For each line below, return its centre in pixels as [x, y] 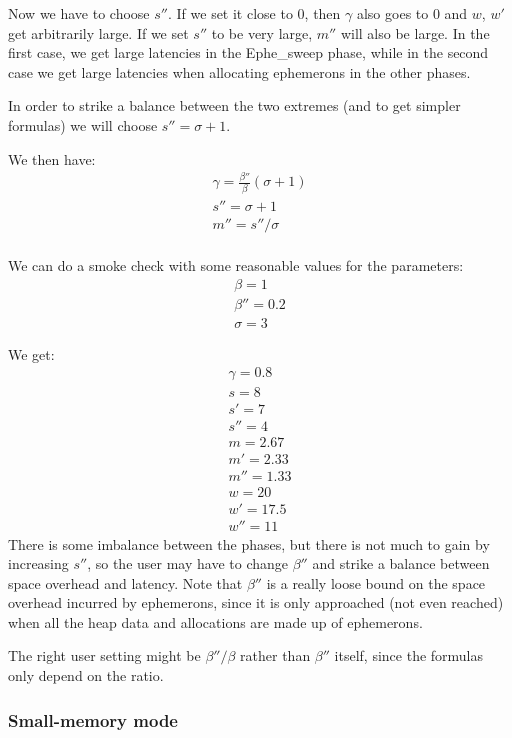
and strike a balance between [401, 563]
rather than [275, 655]
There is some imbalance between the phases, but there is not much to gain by [249, 543]
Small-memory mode [93, 719]
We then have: [52, 158]
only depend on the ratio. [86, 675]
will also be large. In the [415, 32]
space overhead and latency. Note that [125, 582]
